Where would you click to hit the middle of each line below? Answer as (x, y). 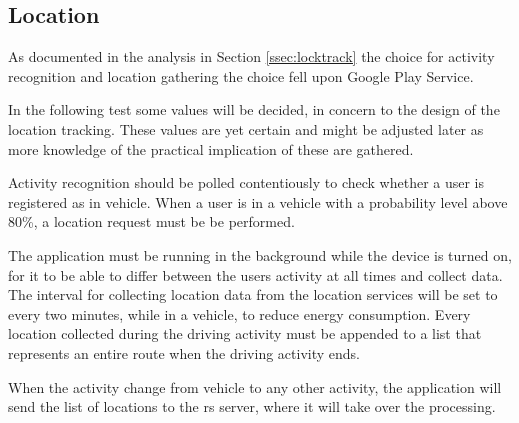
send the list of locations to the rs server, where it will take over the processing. (252, 406)
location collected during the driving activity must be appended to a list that (245, 333)
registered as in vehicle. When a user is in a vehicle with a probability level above (258, 201)
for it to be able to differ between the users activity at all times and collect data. (255, 274)
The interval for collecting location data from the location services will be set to (253, 294)
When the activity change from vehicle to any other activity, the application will (255, 386)
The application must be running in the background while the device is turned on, (260, 254)
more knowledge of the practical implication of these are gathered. (211, 148)
